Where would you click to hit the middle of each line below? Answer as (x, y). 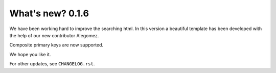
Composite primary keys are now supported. (56, 45)
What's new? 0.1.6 (49, 13)
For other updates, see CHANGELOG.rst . (52, 64)
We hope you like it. (30, 54)
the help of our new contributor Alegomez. (54, 35)
